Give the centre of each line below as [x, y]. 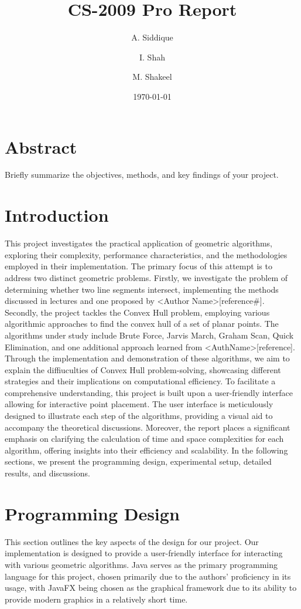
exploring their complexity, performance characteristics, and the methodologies [146, 254]
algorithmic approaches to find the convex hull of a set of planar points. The [142, 324]
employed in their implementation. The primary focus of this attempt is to [138, 266]
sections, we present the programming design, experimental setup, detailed [138, 461]
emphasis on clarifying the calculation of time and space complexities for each [144, 439]
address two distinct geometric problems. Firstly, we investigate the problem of [146, 277]
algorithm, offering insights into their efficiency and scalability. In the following [146, 450]
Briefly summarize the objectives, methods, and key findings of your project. [142, 175]
